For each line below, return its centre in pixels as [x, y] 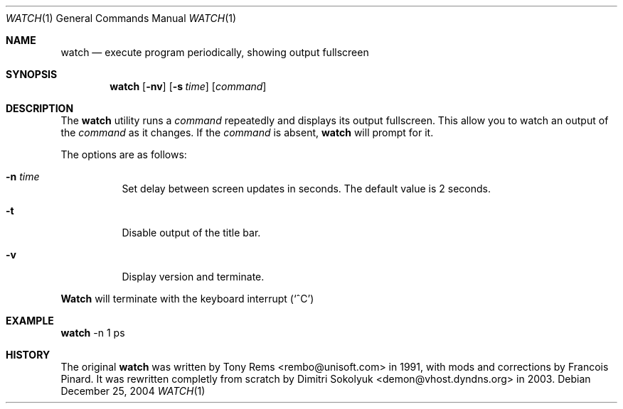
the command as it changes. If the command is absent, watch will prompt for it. [247, 132]
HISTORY [28, 355]
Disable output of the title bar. [191, 233]
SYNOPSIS [32, 74]
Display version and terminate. [193, 277]
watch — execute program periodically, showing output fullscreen [215, 52]
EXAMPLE [30, 321]
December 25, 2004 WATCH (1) [133, 391]
